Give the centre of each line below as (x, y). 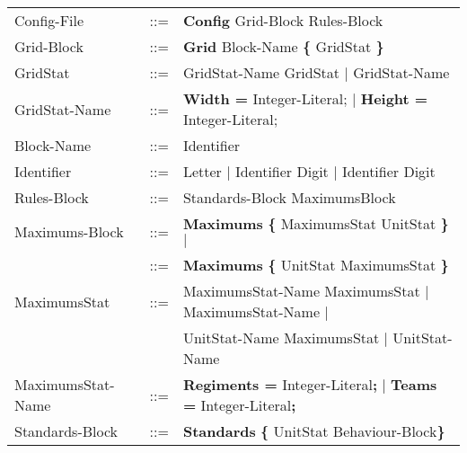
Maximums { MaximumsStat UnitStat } (316, 223)
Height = (394, 98)
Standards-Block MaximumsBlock (289, 197)
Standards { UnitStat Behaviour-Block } (314, 431)
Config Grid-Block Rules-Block (283, 20)
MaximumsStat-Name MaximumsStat (301, 291)
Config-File (49, 20)
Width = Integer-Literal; (265, 98)
